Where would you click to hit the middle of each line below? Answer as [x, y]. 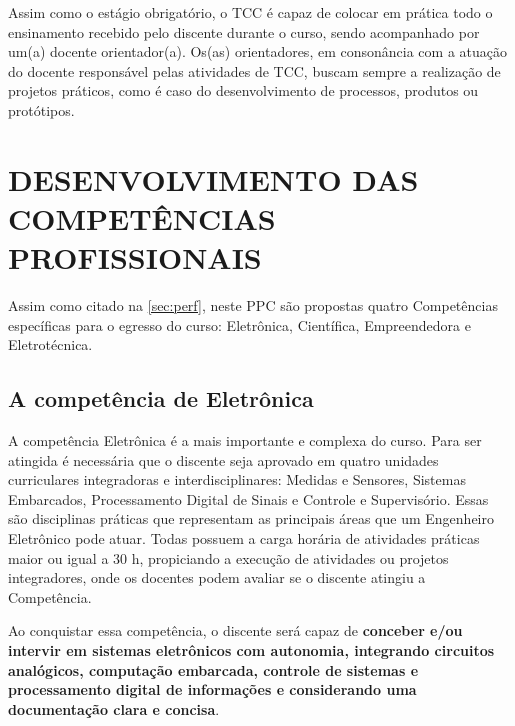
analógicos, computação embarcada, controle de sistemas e [213, 669]
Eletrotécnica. [50, 344]
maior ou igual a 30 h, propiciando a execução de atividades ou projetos [228, 557]
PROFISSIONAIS [135, 257]
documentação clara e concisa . [114, 708]
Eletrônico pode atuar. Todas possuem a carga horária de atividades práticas [244, 538]
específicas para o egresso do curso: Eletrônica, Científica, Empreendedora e [239, 324]
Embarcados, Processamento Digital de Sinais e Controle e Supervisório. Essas [248, 498]
